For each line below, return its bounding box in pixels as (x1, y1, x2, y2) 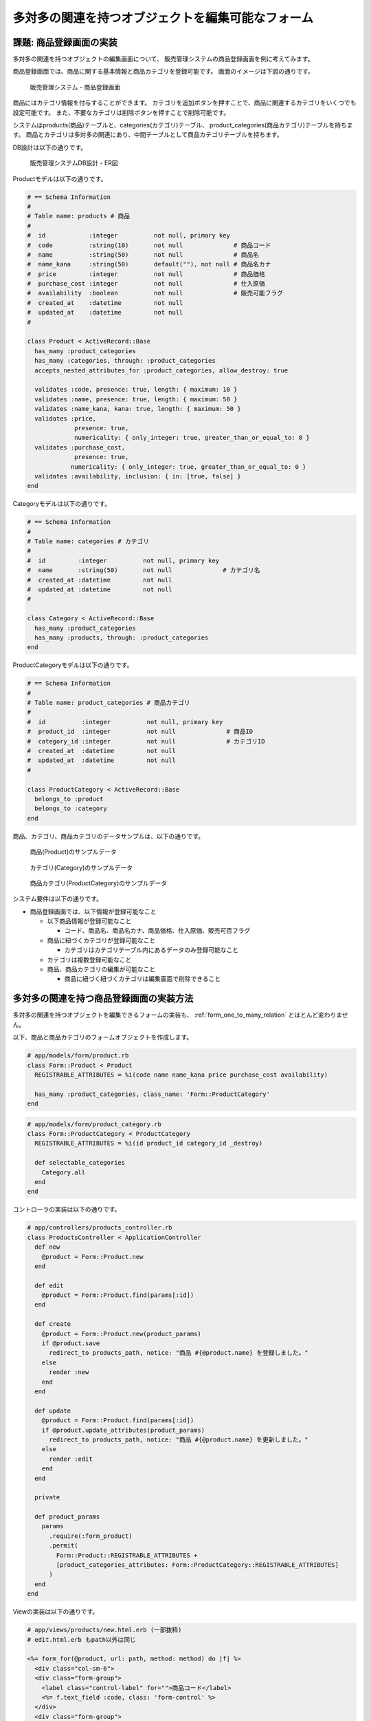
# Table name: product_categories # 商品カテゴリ (27, 699, 190, 707)
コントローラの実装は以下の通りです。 (12, 1205, 121, 1214)
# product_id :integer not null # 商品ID (27, 728, 254, 736)
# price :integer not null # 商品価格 (27, 270, 265, 278)
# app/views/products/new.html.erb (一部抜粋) (27, 1626, 182, 1634)
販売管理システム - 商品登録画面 (30, 83, 120, 91)
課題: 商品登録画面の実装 (12, 36, 117, 48)
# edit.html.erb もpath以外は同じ (27, 1636, 137, 1643)
